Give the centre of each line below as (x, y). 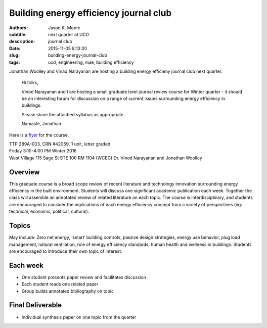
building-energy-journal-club (78, 55)
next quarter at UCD (68, 34)
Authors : (19, 28)
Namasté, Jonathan (42, 124)
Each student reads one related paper (60, 284)
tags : (15, 62)
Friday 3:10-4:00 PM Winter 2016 (43, 151)
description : (22, 42)
